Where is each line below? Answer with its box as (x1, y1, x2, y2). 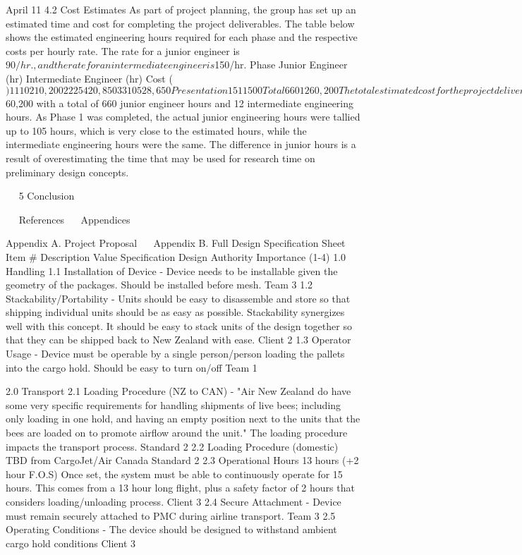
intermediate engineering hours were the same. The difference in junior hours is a (6, 137, 356, 152)
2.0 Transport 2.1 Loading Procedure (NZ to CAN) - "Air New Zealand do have (6, 384, 351, 398)
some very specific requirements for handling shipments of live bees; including (6, 397, 341, 412)
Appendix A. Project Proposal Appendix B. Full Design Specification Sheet (6, 236, 346, 250)
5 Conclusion (18, 188, 75, 203)
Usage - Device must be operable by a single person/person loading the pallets (6, 346, 345, 361)
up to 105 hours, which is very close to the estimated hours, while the (6, 123, 307, 138)
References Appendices (18, 212, 130, 226)
